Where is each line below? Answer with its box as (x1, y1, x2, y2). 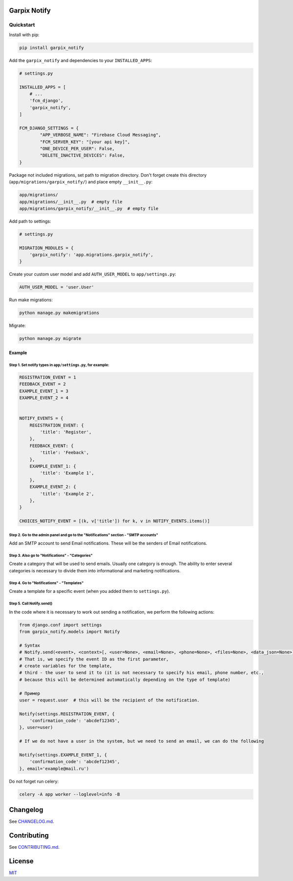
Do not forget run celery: (9, 778, 59, 784)
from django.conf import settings (19, 622, 102, 628)
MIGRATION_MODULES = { (19, 245, 74, 250)
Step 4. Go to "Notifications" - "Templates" (9, 580, 84, 586)
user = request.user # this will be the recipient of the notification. (19, 697, 200, 703)
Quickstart (9, 22, 35, 28)
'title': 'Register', (40, 429, 92, 435)
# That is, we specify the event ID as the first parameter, (19, 656, 169, 662)
